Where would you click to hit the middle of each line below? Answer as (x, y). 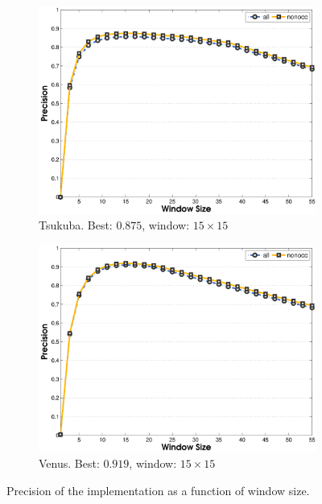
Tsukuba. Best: (76, 225)
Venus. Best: (69, 463)
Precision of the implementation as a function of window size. (158, 490)
